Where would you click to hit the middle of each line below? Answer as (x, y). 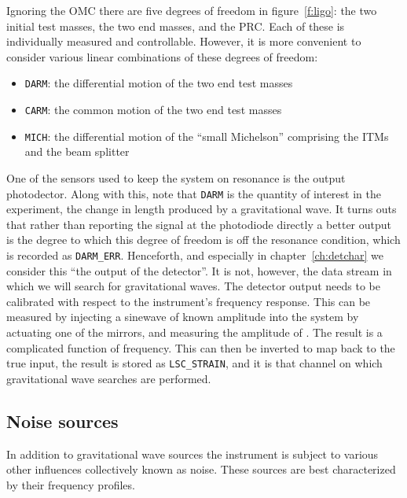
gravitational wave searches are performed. (109, 378)
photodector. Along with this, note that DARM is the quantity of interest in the (194, 193)
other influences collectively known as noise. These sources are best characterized (201, 469)
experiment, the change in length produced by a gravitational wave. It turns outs (202, 209)
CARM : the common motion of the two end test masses (153, 110)
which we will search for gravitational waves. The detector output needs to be (193, 286)
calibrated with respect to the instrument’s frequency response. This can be (189, 301)
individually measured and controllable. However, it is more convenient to (184, 41)
